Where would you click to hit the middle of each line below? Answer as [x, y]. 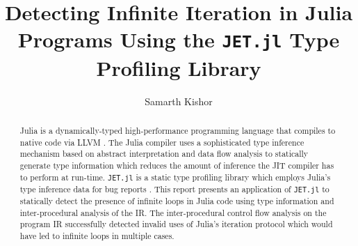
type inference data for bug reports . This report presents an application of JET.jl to [174, 189]
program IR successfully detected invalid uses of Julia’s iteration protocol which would [176, 224]
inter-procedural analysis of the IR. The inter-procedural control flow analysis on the [173, 212]
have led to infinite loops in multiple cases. [97, 235]
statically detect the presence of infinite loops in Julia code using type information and [177, 200]
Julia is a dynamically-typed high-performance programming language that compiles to [178, 131]
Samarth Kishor [179, 101]
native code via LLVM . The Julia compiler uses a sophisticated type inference [162, 142]
